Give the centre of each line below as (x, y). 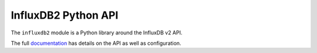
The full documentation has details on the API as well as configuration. (96, 43)
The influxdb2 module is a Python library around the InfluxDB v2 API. (97, 33)
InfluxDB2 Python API (65, 15)
